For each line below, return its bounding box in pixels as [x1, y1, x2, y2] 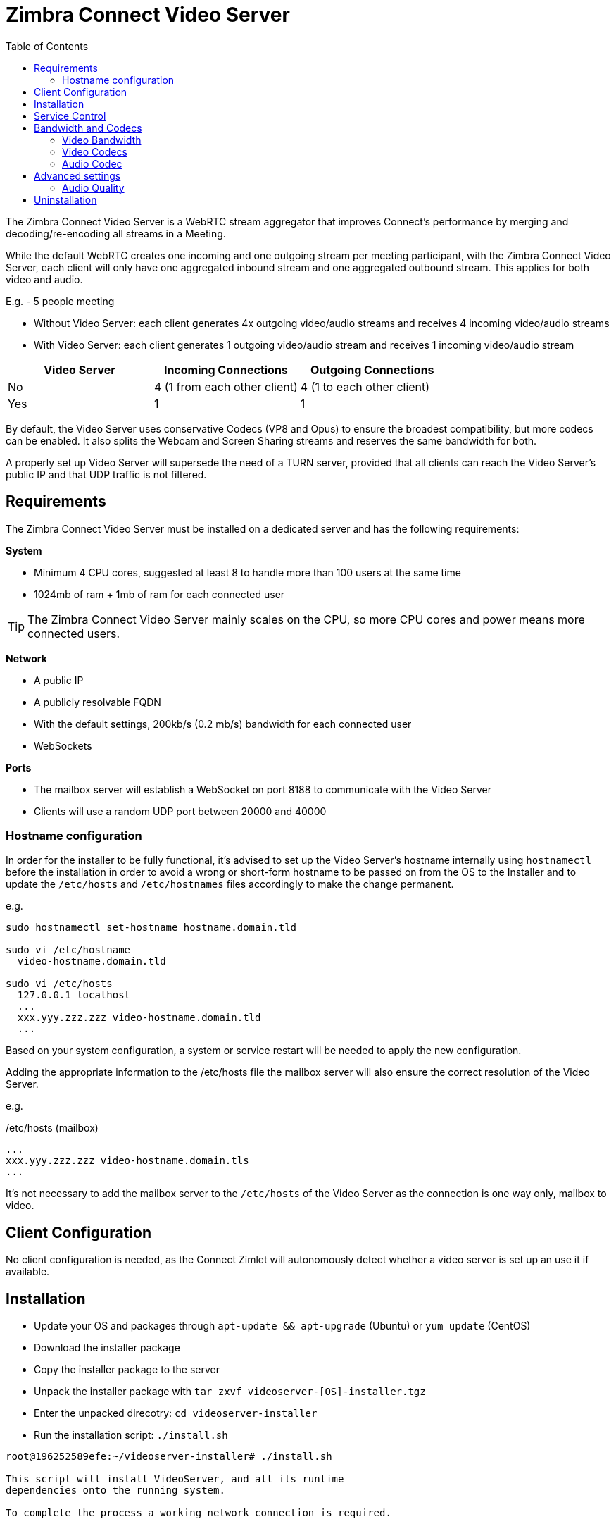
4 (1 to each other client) [300, 379, 430, 394]
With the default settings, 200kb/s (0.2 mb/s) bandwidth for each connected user [34, 717, 412, 730]
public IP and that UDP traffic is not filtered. [6, 468, 207, 481]
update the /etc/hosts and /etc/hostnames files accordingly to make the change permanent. [6, 878, 454, 891]
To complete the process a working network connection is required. [6, 1507, 391, 1519]
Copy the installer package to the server [34, 1363, 220, 1376]
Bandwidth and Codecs [34, 121, 142, 134]
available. [6, 1265, 50, 1278]
